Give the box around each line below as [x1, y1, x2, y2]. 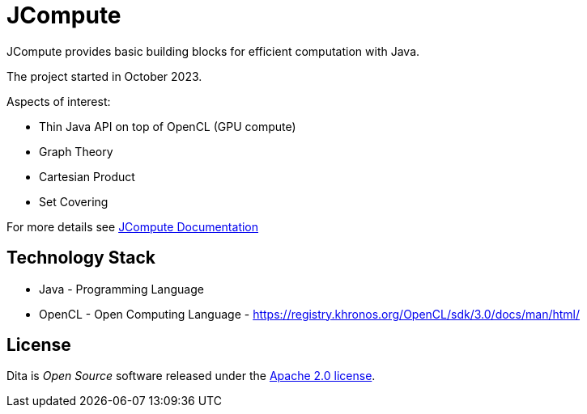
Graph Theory [39, 144, 113, 158]
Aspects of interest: [6, 94, 111, 108]
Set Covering [39, 194, 108, 209]
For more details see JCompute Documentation [6, 219, 259, 234]
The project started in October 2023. [6, 69, 202, 83]
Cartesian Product [39, 169, 135, 184]
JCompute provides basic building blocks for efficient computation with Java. [6, 44, 420, 58]
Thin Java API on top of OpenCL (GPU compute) [39, 119, 296, 133]
